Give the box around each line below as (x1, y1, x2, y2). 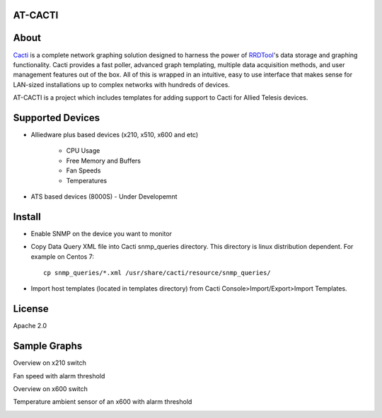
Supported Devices (13, 112, 100, 124)
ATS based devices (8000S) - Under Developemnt (30, 192, 178, 201)
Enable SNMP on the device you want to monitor (30, 229, 173, 238)
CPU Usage (66, 146, 100, 155)
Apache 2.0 (13, 322, 47, 330)
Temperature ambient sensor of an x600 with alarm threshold (13, 397, 192, 406)
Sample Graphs (13, 340, 83, 352)
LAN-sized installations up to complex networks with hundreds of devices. (13, 80, 230, 88)
